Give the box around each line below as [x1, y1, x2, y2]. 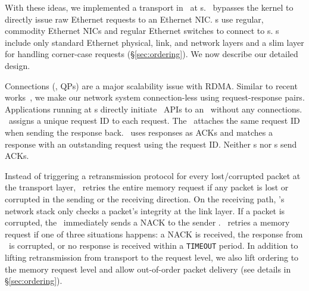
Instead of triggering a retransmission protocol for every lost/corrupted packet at [5, 169, 301, 182]
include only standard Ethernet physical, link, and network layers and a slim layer [5, 36, 304, 48]
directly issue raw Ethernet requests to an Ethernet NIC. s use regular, [5, 12, 264, 25]
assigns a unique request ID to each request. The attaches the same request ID [8, 114, 300, 127]
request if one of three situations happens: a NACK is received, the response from [5, 227, 303, 240]
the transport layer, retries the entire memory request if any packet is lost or [5, 181, 289, 193]
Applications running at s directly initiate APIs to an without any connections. [5, 102, 302, 115]
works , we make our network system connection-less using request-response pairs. [5, 91, 305, 104]
